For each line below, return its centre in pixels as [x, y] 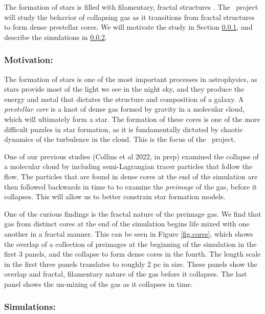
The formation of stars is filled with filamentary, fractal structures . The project [131, 7]
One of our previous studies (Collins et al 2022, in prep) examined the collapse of [131, 156]
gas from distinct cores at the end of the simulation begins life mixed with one [127, 224]
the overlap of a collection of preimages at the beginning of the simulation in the [130, 244]
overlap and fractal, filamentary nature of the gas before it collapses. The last [126, 274]
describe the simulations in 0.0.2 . [56, 37]
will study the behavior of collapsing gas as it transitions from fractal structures [129, 17]
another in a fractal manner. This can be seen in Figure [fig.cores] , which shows [129, 233]
